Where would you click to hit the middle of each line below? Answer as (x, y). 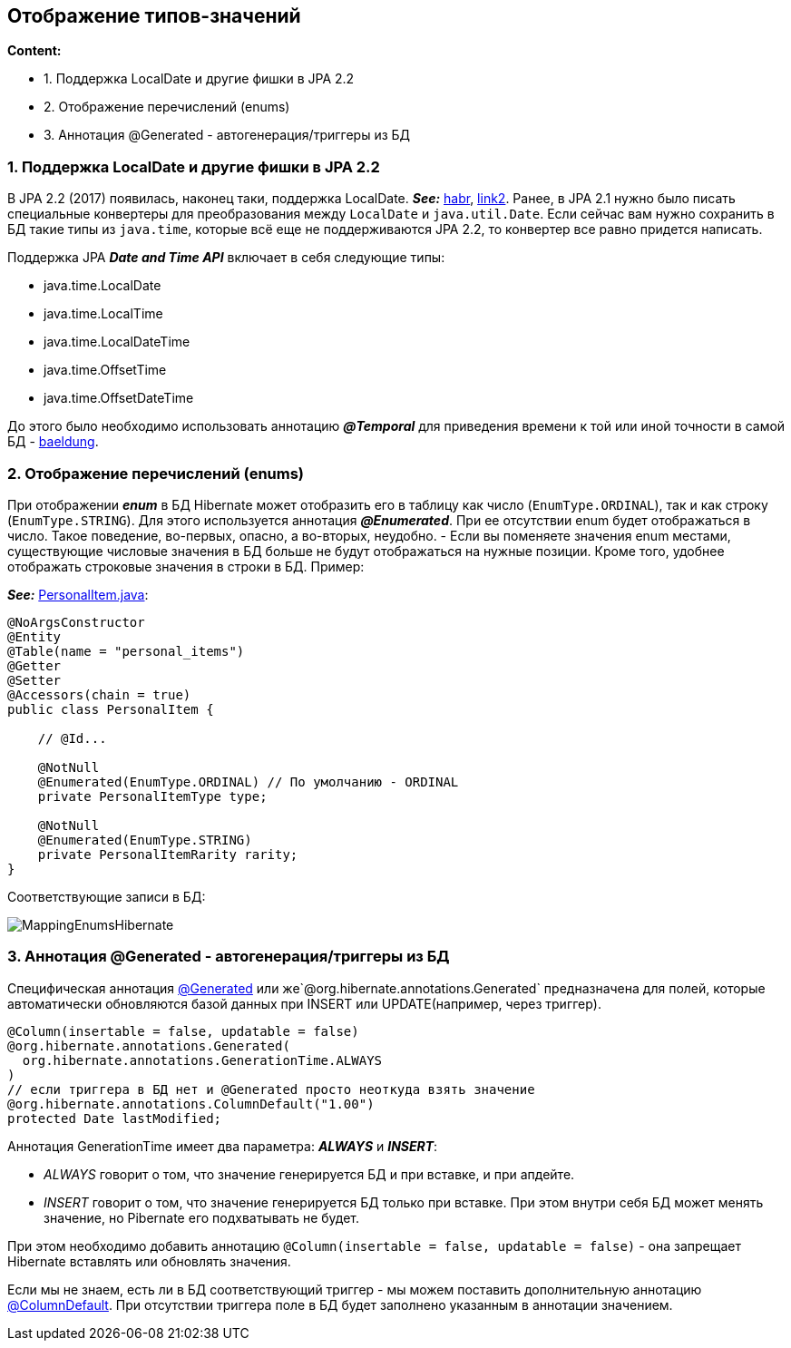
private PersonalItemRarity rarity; (168, 854)
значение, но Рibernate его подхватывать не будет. (202, 1217)
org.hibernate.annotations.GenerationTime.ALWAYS (202, 1060)
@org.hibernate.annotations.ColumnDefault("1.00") (191, 1104)
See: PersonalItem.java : (78, 594)
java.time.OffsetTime (105, 370)
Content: (34, 51)
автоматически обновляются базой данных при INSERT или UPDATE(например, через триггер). (304, 1003)
